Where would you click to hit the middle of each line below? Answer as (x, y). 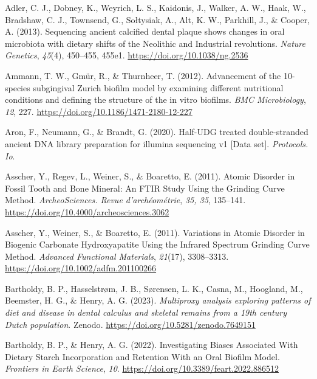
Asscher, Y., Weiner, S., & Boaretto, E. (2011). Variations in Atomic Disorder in (155, 232)
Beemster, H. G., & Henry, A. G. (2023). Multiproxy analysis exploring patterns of (158, 300)
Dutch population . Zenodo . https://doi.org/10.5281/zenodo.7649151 (130, 324)
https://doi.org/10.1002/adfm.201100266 (81, 268)
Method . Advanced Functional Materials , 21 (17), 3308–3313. (117, 256)
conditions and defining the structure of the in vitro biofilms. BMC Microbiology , (155, 99)
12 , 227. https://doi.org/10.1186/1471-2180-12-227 (99, 111)
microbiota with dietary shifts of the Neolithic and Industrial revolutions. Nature (155, 43)
